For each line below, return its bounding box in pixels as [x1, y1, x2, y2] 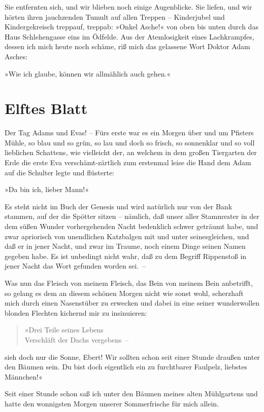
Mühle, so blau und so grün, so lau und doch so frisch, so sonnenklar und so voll [5, 137, 255, 147]
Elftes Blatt [5, 98, 88, 119]
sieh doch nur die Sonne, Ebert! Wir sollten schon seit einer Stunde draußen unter [5, 351, 260, 362]
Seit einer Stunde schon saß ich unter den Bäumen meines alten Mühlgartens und [5, 388, 258, 399]
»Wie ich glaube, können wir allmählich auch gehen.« [5, 68, 171, 79]
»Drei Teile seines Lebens [24, 324, 104, 335]
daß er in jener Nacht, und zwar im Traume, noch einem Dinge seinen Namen [5, 241, 246, 251]
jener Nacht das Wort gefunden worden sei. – [5, 260, 146, 271]
